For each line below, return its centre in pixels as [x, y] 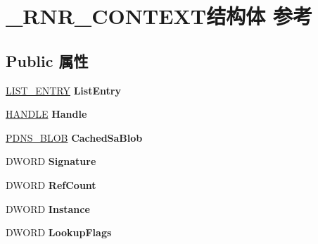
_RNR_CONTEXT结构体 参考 [159, 16]
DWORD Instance [48, 208]
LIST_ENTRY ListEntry [63, 90]
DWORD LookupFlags [59, 232]
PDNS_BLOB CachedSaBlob [74, 137]
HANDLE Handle [46, 114]
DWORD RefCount [51, 184]
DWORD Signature [51, 161]
